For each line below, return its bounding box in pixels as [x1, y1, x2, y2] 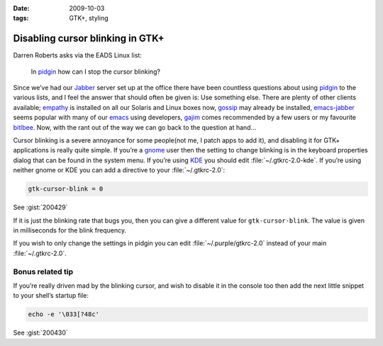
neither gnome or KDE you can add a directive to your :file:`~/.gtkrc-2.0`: [13, 166, 226, 174]
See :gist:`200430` [13, 328, 69, 337]
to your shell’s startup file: [13, 291, 89, 300]
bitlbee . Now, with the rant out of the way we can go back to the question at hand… [13, 123, 257, 131]
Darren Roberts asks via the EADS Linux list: [13, 51, 142, 60]
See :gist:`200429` [13, 203, 68, 212]
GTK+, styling [69, 14, 109, 23]
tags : [13, 14, 29, 23]
